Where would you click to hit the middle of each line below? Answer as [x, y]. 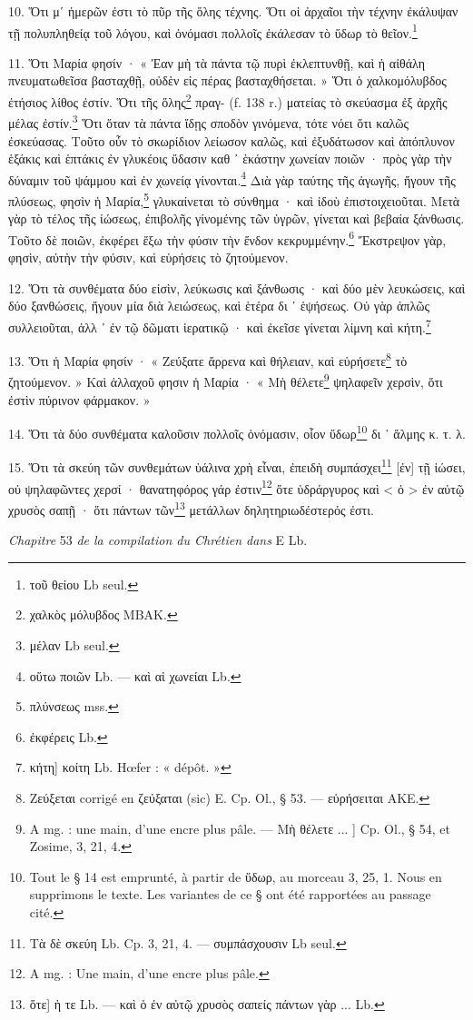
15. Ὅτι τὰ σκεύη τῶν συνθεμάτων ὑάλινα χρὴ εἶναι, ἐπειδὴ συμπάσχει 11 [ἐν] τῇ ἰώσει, [237, 466]
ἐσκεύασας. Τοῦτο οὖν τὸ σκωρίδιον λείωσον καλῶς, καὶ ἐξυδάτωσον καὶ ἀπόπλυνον [232, 140]
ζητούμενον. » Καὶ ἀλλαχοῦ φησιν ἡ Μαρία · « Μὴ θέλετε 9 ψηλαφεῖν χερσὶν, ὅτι [226, 380]
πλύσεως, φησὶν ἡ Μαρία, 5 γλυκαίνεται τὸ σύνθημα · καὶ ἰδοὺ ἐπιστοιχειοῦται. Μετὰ [234, 199]
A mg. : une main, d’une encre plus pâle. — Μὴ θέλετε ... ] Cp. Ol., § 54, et [240, 828]
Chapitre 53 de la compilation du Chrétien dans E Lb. [158, 540]
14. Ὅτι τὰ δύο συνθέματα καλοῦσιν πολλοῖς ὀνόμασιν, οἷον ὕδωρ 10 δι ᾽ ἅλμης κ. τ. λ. [237, 432]
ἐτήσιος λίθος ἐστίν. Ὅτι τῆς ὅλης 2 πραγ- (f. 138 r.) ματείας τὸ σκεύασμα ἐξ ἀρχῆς [228, 100]
